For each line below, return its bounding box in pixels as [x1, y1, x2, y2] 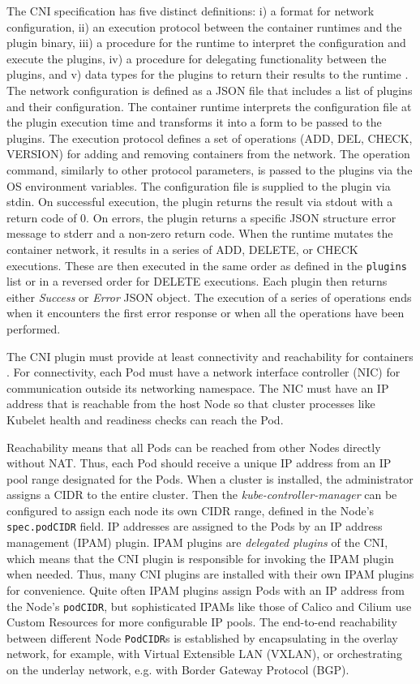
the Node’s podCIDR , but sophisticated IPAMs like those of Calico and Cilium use [6, 597, 412, 614]
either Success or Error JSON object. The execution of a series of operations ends [6, 288, 412, 305]
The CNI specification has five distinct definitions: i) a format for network [6, 2, 375, 19]
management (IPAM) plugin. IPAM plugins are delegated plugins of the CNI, [6, 534, 388, 551]
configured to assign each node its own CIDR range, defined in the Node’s [6, 501, 375, 518]
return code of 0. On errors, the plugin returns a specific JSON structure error [6, 209, 396, 226]
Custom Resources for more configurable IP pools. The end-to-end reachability [6, 613, 397, 630]
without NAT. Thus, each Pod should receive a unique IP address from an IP [6, 454, 392, 471]
